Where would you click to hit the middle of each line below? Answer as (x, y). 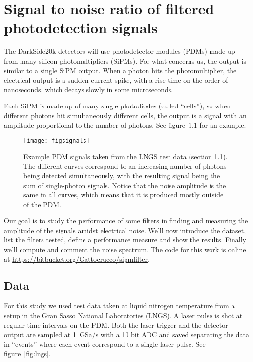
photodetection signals (81, 28)
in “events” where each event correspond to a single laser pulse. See (105, 344)
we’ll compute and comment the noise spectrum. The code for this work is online (125, 249)
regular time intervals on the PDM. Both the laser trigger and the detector (116, 325)
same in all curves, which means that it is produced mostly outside (124, 195)
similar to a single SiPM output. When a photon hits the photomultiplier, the (120, 70)
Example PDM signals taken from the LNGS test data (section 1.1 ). (126, 156)
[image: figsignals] (57, 141)
